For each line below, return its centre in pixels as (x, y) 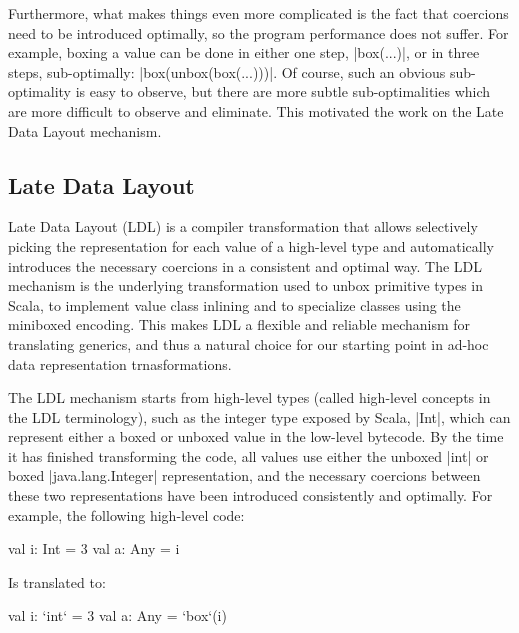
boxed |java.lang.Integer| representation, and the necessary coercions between (244, 475)
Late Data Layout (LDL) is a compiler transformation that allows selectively (243, 226)
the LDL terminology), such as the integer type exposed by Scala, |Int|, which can (259, 416)
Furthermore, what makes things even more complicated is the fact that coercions (258, 13)
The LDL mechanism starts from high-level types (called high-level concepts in (249, 397)
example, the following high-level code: (126, 514)
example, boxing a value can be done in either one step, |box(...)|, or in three (244, 52)
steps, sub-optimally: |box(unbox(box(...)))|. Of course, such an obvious (227, 71)
